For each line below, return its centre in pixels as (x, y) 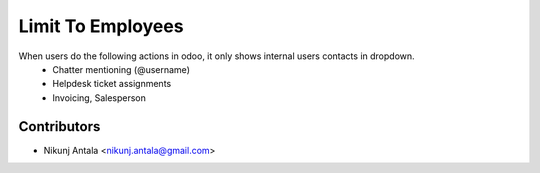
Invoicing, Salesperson (99, 97)
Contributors (59, 126)
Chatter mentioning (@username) (121, 69)
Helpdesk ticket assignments (112, 84)
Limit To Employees (101, 26)
